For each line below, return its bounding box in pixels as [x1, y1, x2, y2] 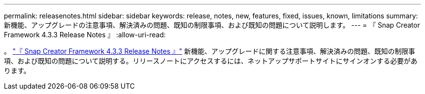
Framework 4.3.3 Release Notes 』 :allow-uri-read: [4, 31, 166, 39]
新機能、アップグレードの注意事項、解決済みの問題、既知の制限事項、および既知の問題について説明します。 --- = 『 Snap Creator [4, 21, 420, 29]
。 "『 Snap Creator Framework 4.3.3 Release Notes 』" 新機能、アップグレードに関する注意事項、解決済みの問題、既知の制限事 [4, 47, 415, 55]
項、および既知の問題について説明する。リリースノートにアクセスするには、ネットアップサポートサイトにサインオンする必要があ [4, 57, 418, 65]
